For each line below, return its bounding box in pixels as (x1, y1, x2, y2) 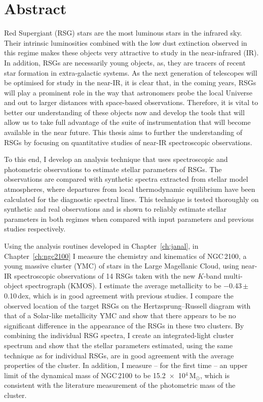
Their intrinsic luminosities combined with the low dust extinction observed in (4, 37, 247, 48)
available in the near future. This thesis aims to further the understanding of (4, 127, 243, 138)
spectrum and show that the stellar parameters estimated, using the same (4, 340, 233, 350)
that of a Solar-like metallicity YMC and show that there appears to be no (4, 310, 236, 321)
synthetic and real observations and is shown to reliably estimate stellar (4, 204, 227, 214)
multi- (223, 270, 243, 281)
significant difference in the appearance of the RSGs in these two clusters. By (4, 320, 244, 330)
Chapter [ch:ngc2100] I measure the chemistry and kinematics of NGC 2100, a (4, 250, 247, 261)
